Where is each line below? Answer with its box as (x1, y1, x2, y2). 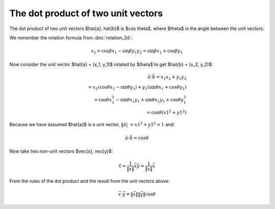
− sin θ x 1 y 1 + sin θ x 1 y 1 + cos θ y (115, 97, 184, 104)
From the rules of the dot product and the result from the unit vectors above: (9, 178, 170, 184)
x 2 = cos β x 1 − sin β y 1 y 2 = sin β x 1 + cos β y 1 (91, 48, 183, 55)
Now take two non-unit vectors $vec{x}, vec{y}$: (9, 148, 113, 154)
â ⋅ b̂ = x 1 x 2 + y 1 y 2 (147, 74, 187, 81)
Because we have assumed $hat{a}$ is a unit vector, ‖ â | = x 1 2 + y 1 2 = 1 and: (9, 121, 175, 128)
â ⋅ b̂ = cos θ (125, 135, 149, 141)
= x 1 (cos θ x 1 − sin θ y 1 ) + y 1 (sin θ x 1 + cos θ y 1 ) (88, 84, 187, 91)
